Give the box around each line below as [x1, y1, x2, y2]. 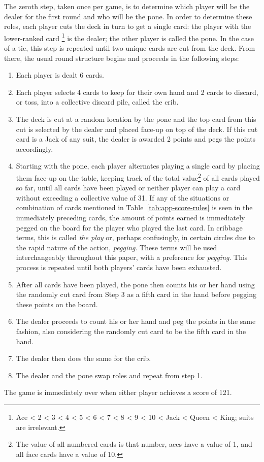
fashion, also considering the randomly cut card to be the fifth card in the [16, 325, 246, 336]
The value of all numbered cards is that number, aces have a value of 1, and [16, 439, 252, 449]
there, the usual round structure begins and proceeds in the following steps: [4, 52, 239, 63]
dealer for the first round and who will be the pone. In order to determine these [4, 11, 252, 21]
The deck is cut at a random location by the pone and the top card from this [16, 114, 256, 124]
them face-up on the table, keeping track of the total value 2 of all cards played [16, 171, 260, 183]
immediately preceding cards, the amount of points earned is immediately [16, 212, 245, 222]
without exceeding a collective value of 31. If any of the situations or [16, 192, 229, 203]
